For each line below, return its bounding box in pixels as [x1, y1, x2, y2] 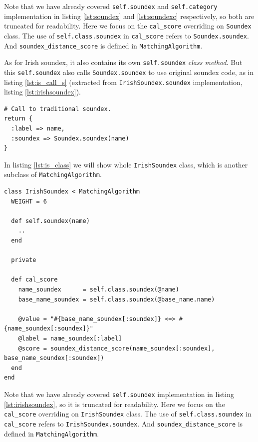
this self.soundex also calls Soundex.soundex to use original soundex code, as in [4, 66, 254, 77]
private [11, 256, 36, 264]
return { [4, 115, 33, 122]
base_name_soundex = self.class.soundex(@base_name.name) [18, 295, 215, 303]
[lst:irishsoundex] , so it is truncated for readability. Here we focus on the [4, 398, 225, 409]
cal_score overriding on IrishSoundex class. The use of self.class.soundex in [4, 408, 252, 419]
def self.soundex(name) [11, 217, 90, 224]
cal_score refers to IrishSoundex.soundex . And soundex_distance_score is [4, 418, 243, 428]
